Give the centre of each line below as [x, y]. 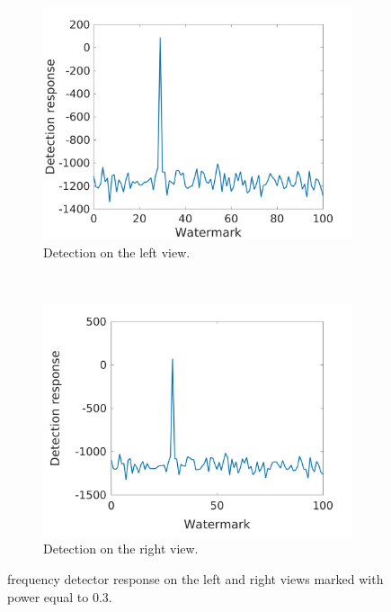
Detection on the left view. [117, 252]
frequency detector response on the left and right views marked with [195, 578]
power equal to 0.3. [60, 596]
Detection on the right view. [121, 549]
